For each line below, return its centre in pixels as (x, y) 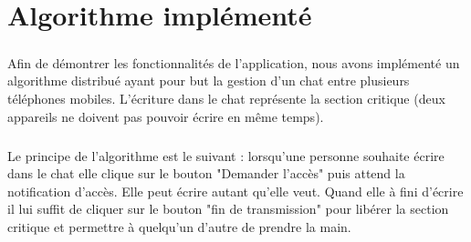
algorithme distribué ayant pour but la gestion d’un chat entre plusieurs (209, 81)
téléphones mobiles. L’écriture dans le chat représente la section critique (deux (226, 98)
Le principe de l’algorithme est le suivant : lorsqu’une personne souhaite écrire (226, 155)
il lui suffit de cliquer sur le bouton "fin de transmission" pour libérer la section (228, 209)
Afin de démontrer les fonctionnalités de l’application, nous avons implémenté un (234, 62)
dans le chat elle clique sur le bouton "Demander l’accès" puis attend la (206, 173)
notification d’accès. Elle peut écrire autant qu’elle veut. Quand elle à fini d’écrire (235, 191)
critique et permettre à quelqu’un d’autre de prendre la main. (179, 226)
